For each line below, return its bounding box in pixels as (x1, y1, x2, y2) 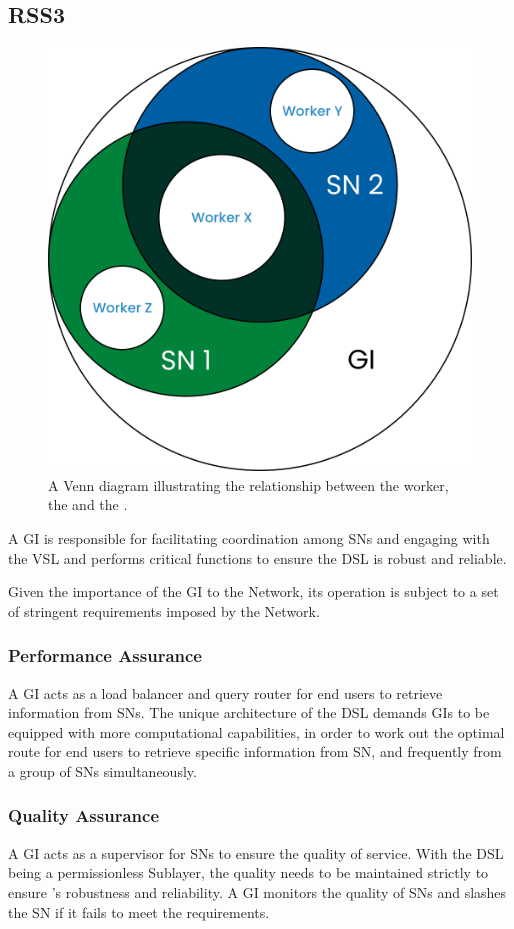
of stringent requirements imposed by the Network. (8, 600, 320, 621)
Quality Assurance (8, 803, 160, 828)
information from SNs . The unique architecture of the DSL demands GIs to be (8, 702, 490, 723)
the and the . (48, 494, 128, 515)
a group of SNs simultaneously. (8, 760, 197, 781)
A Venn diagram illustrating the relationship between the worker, (48, 474, 449, 495)
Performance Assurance (8, 643, 202, 668)
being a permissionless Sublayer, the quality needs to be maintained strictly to (8, 862, 489, 883)
